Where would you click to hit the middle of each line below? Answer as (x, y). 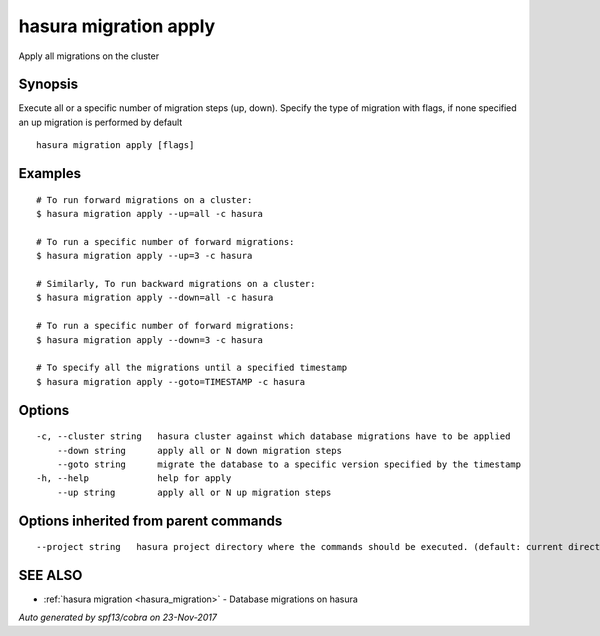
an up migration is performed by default (100, 122)
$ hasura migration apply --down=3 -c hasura (150, 339)
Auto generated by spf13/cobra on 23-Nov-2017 (117, 617)
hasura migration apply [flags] (115, 145)
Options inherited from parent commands (150, 520)
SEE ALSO (50, 575)
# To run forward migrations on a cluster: (144, 199)
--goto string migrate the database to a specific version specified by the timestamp (289, 464)
